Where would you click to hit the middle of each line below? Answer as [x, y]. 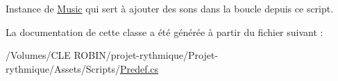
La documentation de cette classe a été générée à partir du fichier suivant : [164, 31]
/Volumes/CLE [38, 55]
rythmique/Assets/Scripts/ [63, 68]
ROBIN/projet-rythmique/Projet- [146, 55]
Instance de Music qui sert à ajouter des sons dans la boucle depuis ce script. [170, 8]
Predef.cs [139, 68]
